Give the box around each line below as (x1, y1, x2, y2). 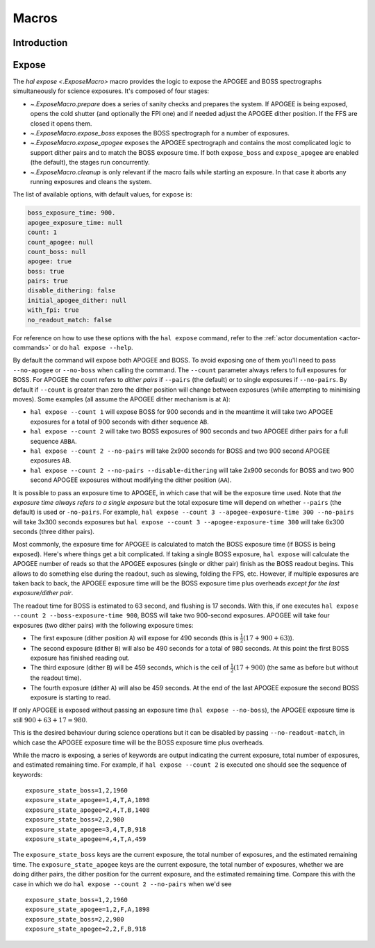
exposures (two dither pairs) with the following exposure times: (12, 621, 194, 629)
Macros (12, 10, 58, 26)
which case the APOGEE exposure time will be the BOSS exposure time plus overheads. (12, 738, 264, 747)
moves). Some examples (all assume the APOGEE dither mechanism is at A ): (12, 394, 231, 403)
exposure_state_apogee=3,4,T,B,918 (25, 825, 147, 833)
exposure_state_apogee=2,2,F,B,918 (25, 925, 147, 933)
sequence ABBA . (30, 437, 77, 445)
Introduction (12, 37, 68, 49)
